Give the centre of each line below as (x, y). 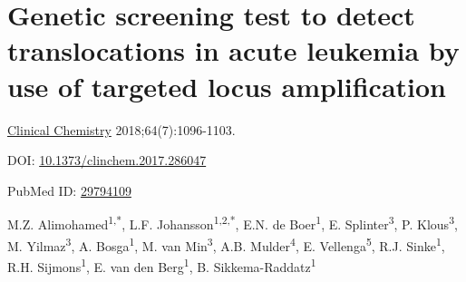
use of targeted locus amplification (227, 86)
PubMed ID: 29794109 (69, 190)
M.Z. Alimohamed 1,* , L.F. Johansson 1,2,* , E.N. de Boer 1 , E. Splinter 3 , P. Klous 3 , (233, 223)
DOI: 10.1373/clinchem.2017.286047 (107, 160)
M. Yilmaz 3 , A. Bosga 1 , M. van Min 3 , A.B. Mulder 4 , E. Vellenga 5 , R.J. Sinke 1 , (226, 244)
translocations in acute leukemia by (233, 50)
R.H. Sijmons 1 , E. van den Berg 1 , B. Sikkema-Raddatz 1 (162, 265)
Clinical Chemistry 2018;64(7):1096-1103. (121, 129)
